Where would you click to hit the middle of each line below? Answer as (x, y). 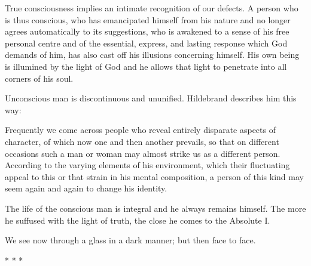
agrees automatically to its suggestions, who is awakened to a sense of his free (147, 31)
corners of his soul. (39, 78)
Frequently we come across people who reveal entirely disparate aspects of (140, 130)
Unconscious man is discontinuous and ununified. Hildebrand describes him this (151, 98)
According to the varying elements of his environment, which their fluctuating (147, 165)
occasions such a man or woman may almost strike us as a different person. (143, 153)
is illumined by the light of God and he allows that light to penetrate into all (146, 66)
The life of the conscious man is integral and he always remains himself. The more (155, 208)
